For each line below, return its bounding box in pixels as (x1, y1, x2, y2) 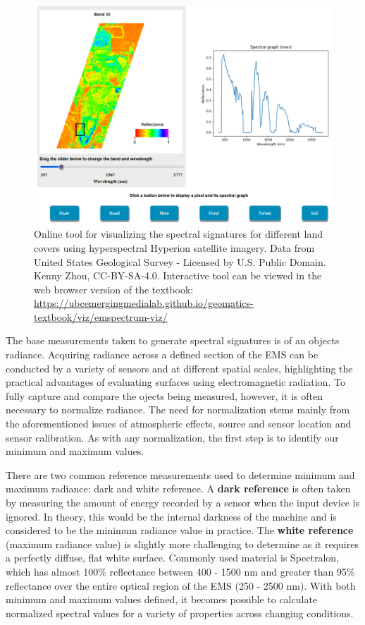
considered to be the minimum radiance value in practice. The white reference (6, 523, 354, 538)
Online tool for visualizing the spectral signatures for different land (34, 226, 323, 241)
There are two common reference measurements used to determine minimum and (6, 467, 355, 482)
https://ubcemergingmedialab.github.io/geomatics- (34, 296, 254, 310)
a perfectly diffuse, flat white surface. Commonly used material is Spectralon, (6, 550, 339, 565)
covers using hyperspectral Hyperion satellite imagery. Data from (34, 240, 315, 255)
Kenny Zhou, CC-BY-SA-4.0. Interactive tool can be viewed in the (34, 268, 322, 283)
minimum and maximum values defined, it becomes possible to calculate (6, 592, 318, 607)
